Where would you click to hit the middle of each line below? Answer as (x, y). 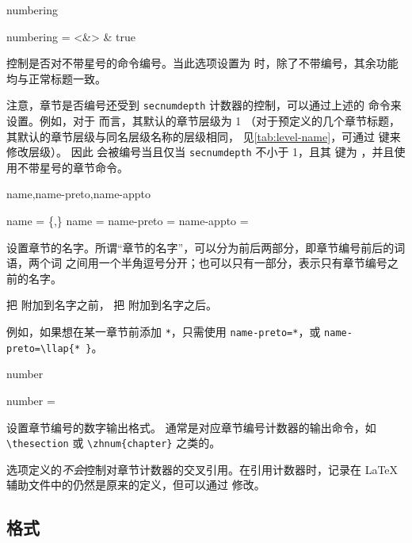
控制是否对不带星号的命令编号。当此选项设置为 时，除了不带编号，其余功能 (202, 63)
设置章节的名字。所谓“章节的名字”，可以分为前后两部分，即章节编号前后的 (200, 247)
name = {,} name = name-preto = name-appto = (128, 221)
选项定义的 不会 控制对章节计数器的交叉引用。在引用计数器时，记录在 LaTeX (202, 469)
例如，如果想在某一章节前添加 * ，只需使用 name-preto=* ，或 (164, 332)
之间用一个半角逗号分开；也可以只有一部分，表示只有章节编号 (226, 263)
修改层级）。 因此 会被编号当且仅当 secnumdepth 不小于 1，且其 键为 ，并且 (200, 152)
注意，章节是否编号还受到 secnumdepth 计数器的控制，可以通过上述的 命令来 (204, 105)
